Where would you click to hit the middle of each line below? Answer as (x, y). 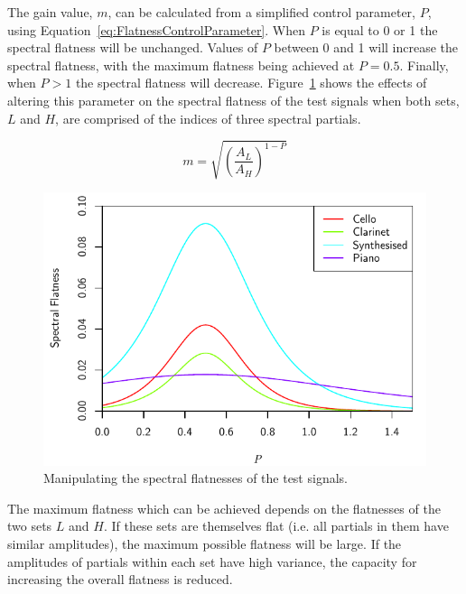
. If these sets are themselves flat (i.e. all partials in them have (276, 526)
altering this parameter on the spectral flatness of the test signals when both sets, (233, 100)
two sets (30, 526)
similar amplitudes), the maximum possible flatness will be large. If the (205, 543)
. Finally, (424, 65)
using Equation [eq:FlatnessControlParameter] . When (156, 29)
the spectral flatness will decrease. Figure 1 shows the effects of (251, 83)
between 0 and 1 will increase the (366, 47)
